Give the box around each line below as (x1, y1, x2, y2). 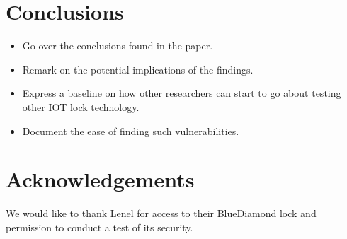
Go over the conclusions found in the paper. (22, 38, 213, 53)
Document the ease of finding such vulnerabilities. (22, 123, 239, 138)
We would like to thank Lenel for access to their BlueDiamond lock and (6, 206, 317, 221)
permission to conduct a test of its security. (6, 219, 193, 234)
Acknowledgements (6, 165, 195, 194)
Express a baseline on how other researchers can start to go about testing (22, 86, 341, 100)
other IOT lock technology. (22, 99, 140, 114)
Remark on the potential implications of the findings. (22, 62, 254, 76)
